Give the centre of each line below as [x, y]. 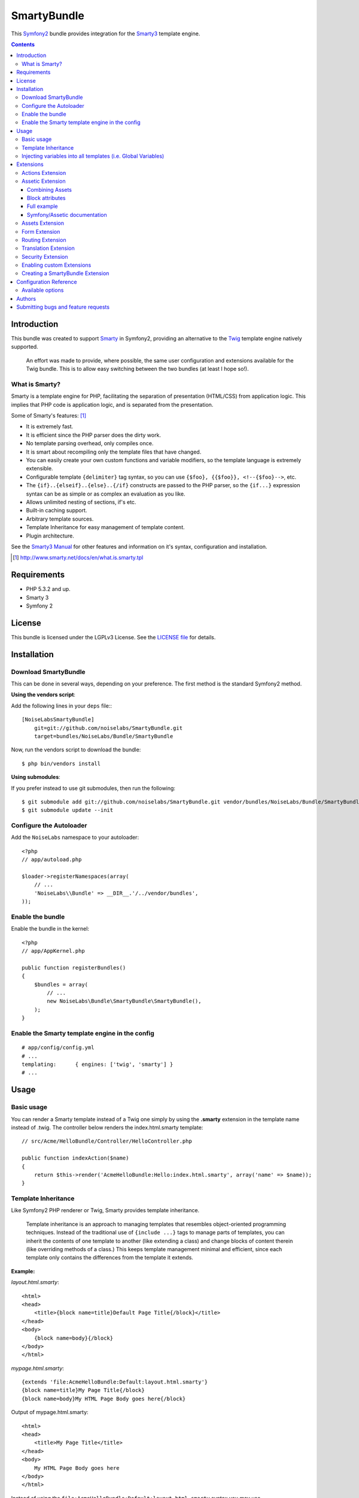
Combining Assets [49, 189]
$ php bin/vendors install [61, 763]
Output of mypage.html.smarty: [50, 1412]
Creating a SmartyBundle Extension [66, 273]
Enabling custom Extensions [57, 265]
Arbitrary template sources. [60, 519]
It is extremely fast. [50, 427]
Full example [42, 206]
